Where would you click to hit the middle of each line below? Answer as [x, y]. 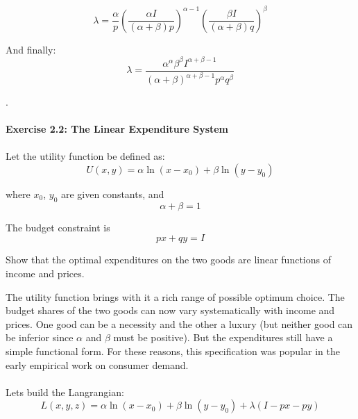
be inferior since [40, 337]
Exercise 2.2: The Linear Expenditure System [117, 129]
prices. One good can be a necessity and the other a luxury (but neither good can [179, 323]
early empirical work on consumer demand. [97, 364]
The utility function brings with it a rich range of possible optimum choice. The [175, 296]
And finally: [31, 49]
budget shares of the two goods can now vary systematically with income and [170, 310]
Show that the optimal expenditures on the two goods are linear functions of [168, 260]
